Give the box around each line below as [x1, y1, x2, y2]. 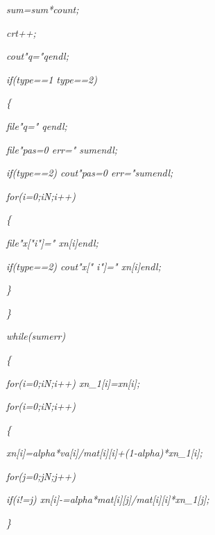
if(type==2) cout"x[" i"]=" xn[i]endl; [6, 258, 161, 273]
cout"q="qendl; [6, 49, 69, 63]
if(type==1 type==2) [6, 72, 97, 86]
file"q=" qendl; [6, 118, 67, 133]
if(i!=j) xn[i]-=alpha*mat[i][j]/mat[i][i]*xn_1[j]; [6, 492, 209, 507]
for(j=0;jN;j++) [6, 468, 76, 483]
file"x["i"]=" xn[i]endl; [6, 235, 98, 249]
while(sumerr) [6, 329, 66, 343]
